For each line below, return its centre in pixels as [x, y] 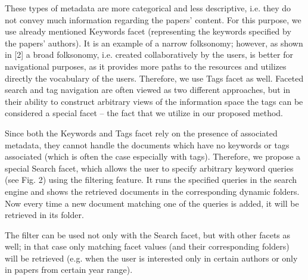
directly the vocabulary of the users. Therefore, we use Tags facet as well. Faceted [154, 78]
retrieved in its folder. [44, 215]
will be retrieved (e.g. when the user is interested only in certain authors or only [151, 258]
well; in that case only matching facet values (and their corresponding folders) [147, 246]
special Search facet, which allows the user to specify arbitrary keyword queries [149, 168]
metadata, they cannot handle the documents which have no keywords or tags [147, 144]
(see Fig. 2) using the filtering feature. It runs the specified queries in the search [151, 180]
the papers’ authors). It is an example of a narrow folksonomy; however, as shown [154, 43]
